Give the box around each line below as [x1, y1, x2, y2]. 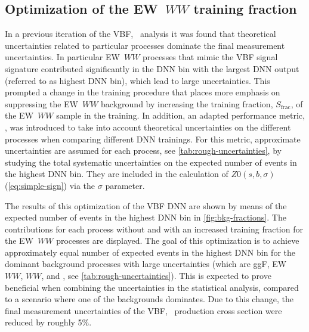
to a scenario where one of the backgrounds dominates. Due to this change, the [5, 293, 293, 305]
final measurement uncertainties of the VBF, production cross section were [5, 304, 282, 317]
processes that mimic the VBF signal [143, 51, 278, 63]
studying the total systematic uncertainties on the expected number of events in [5, 156, 297, 168]
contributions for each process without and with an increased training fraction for [5, 222, 303, 235]
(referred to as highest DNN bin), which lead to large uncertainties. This [5, 74, 270, 86]
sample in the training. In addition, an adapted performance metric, [56, 109, 305, 122]
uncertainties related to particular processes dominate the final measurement [5, 39, 285, 51]
